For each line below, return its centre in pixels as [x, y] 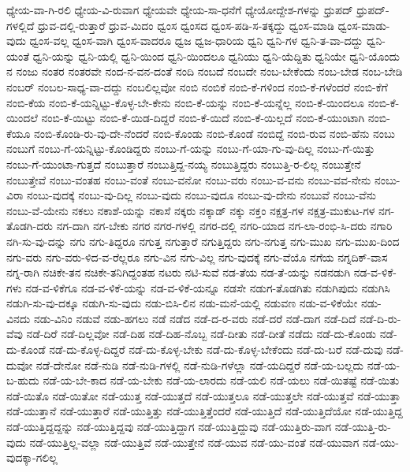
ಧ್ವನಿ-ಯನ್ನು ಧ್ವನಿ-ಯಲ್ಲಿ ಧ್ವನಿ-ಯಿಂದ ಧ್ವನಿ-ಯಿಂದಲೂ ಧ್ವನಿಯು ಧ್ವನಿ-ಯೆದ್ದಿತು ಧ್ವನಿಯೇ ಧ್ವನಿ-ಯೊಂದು [216, 56]
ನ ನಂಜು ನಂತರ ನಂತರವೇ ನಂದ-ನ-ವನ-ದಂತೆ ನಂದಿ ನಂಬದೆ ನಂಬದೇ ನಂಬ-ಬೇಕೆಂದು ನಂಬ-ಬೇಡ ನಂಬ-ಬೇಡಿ [205, 71]
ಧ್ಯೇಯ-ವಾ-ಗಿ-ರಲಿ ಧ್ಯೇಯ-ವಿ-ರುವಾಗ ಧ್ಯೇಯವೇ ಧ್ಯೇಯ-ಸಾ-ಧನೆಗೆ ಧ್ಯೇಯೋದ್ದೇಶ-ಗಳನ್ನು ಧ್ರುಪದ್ [180, 9]
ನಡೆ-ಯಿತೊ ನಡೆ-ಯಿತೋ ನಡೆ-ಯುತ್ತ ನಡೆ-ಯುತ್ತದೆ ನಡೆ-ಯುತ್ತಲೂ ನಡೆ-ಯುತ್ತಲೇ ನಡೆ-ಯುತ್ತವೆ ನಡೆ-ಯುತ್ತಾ [204, 395]
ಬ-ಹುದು [23, 380]
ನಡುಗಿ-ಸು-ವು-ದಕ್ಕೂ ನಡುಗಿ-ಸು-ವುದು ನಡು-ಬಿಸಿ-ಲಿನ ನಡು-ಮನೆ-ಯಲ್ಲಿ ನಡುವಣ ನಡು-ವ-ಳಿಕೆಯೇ [182, 303]
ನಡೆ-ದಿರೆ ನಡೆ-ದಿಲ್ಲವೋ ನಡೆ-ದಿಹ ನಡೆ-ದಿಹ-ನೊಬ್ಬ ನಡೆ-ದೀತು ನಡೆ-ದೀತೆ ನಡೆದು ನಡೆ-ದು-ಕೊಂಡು [201, 334]
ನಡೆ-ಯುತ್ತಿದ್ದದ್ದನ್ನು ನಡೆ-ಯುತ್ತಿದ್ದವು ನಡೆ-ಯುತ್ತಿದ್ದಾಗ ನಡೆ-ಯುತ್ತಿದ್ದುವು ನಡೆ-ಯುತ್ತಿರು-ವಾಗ [169, 427]
